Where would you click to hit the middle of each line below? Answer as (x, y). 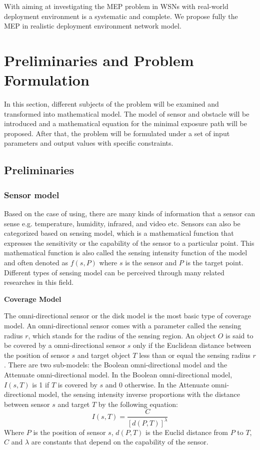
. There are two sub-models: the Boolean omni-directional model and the (116, 365)
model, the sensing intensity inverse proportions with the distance (139, 394)
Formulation (47, 80)
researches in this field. (39, 282)
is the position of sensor (69, 432)
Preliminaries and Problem (99, 60)
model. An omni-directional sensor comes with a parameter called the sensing (123, 325)
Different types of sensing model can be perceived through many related (114, 272)
